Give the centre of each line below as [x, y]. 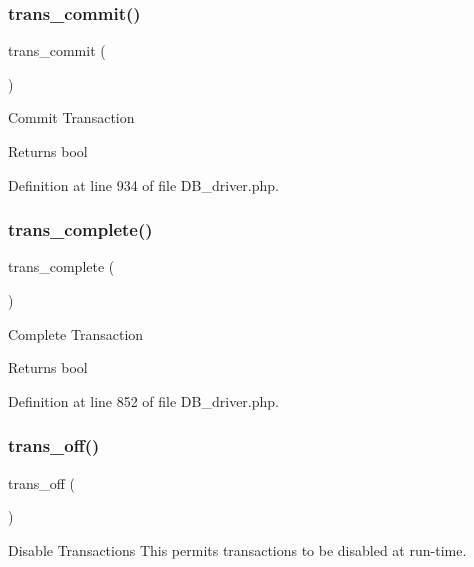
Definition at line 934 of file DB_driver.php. [143, 184]
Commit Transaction [71, 117]
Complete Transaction [76, 333]
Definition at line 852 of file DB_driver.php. [143, 400]
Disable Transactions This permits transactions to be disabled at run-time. [237, 549]
